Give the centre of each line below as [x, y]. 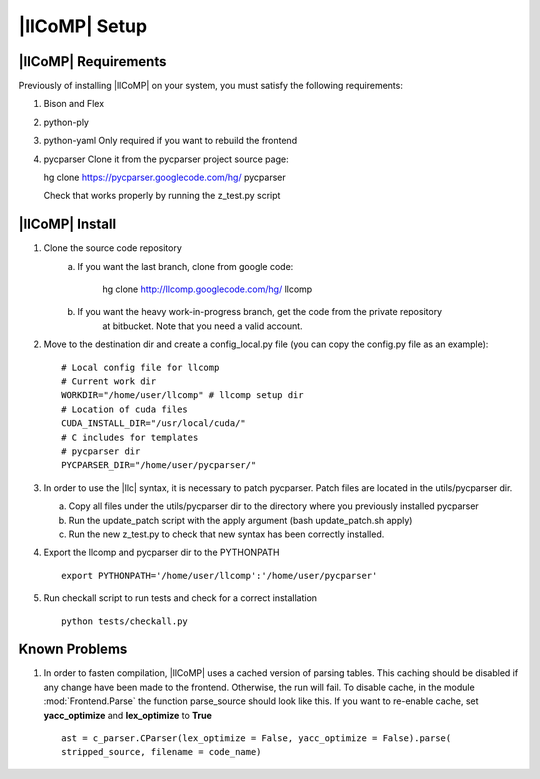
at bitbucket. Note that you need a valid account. [203, 326]
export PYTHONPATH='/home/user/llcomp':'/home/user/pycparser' [219, 575]
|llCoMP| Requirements [92, 61]
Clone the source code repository [112, 248]
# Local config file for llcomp [140, 367]
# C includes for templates [130, 437]
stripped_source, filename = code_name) [161, 752]
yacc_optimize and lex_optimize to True [127, 715]
